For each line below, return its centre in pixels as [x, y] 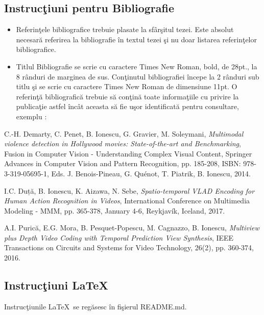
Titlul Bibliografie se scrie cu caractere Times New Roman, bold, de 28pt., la [137, 66]
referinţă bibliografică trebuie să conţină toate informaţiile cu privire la [127, 96]
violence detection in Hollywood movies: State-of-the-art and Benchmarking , [123, 143]
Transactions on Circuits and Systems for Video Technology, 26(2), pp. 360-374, [129, 247]
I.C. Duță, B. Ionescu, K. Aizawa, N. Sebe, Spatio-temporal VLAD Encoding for [129, 190]
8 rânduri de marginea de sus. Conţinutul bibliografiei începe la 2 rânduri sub [138, 76]
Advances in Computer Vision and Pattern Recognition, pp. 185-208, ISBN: [123, 163]
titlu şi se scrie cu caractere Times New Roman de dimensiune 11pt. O [127, 86]
